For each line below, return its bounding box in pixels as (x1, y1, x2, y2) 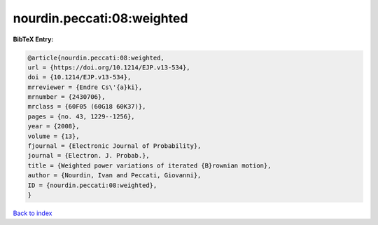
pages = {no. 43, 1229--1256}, (27, 112, 136, 121)
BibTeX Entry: (13, 35, 54, 43)
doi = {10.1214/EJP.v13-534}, (27, 74, 132, 81)
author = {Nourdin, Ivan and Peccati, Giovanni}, (27, 172, 202, 179)
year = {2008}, (27, 123, 80, 130)
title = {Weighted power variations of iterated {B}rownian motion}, (27, 161, 272, 170)
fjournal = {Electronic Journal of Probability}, (27, 142, 202, 150)
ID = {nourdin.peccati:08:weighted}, (27, 181, 157, 189)
